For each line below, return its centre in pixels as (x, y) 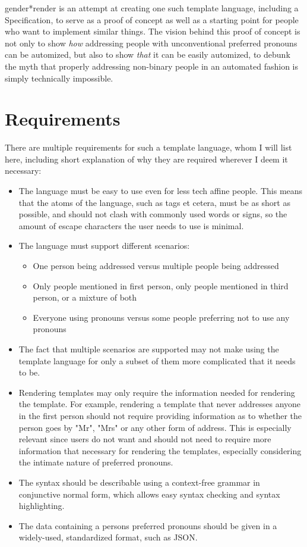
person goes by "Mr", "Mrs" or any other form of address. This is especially (155, 427)
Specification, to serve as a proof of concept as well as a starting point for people (152, 19)
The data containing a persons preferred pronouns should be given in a (148, 525)
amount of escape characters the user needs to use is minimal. (131, 225)
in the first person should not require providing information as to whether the (160, 415)
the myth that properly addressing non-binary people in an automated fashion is (152, 66)
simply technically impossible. (59, 78)
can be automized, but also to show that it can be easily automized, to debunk (148, 54)
